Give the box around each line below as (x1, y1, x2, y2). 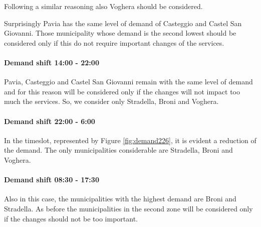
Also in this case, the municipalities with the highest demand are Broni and (4, 193, 236, 204)
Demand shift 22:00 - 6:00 (4, 116, 95, 126)
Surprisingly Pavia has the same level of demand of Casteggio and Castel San (4, 18, 242, 28)
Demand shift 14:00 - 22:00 (4, 57, 99, 67)
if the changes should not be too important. (4, 213, 138, 223)
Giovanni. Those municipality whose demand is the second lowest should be (4, 28, 236, 38)
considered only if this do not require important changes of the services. (4, 37, 224, 48)
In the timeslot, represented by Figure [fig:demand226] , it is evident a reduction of (4, 135, 256, 145)
